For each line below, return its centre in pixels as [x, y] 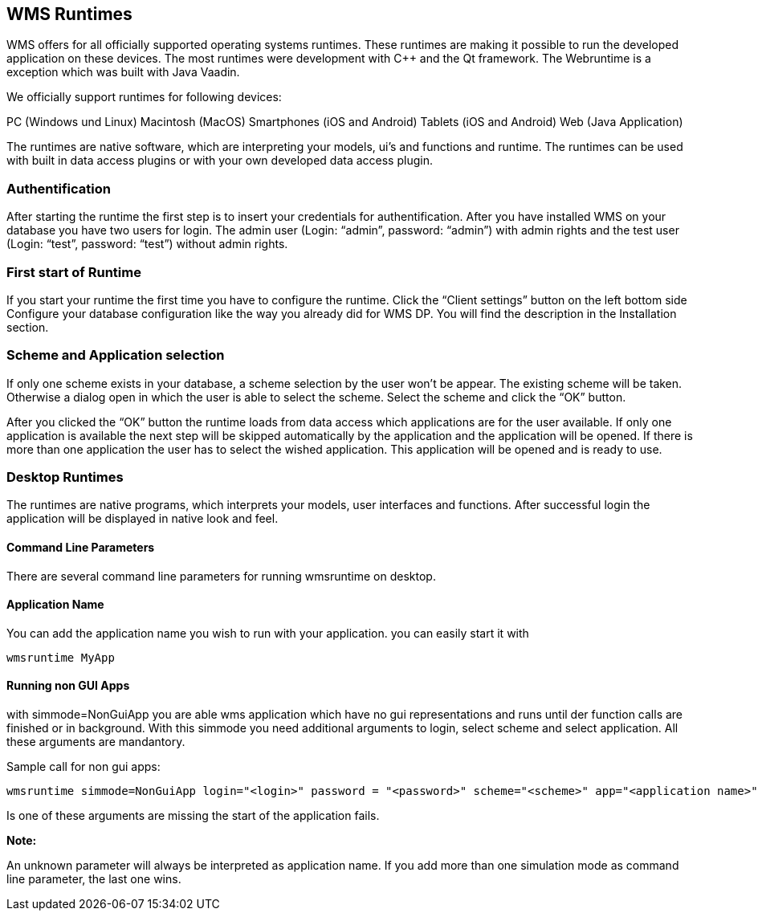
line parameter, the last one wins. [94, 879]
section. [28, 327]
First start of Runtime [74, 272]
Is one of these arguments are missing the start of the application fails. [193, 816]
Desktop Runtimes [65, 477]
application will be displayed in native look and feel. [143, 519]
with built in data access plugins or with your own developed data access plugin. [220, 161]
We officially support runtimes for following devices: [144, 97]
